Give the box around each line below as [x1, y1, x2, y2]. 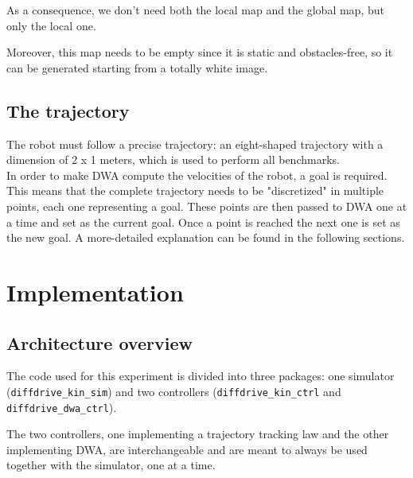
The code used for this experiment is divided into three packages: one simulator [6, 367, 395, 384]
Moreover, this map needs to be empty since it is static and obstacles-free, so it [6, 44, 393, 60]
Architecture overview [6, 330, 193, 355]
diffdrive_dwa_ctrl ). [6, 398, 117, 415]
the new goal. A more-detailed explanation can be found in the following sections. [6, 229, 405, 246]
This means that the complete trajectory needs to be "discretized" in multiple [6, 182, 384, 199]
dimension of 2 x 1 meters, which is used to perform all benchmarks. [6, 151, 340, 168]
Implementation [6, 275, 184, 308]
